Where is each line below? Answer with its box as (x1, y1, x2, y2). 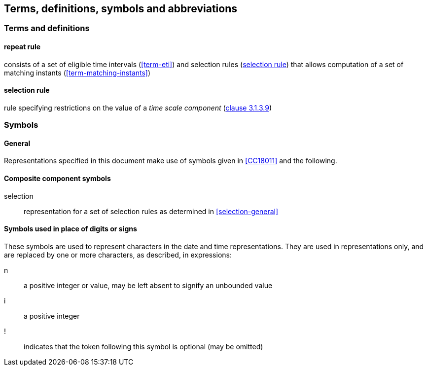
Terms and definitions (4, 23, 90, 34)
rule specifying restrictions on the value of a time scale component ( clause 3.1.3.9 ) (4, 103, 272, 112)
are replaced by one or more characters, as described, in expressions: (4, 250, 232, 259)
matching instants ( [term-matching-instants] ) (4, 68, 151, 77)
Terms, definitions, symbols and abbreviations (4, 2, 238, 15)
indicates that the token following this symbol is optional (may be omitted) (24, 342, 263, 351)
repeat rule (4, 42, 41, 51)
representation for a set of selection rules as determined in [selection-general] (24, 207, 279, 216)
